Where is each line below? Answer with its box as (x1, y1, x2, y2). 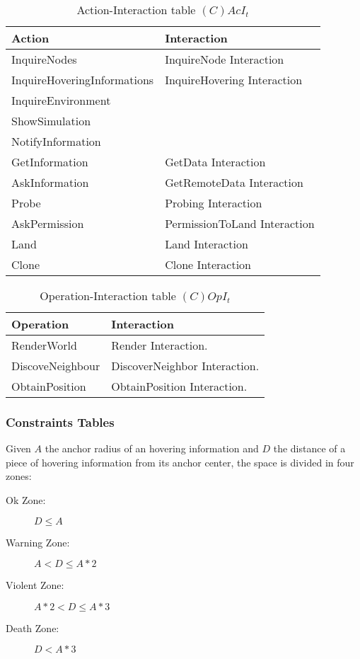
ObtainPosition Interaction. (111, 378, 248, 394)
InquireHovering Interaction (165, 71, 303, 88)
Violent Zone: (6, 578, 64, 592)
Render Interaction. (111, 337, 208, 353)
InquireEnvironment (11, 92, 111, 108)
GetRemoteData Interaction (165, 174, 303, 190)
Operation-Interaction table (40, 287, 176, 304)
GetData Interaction (165, 154, 266, 170)
